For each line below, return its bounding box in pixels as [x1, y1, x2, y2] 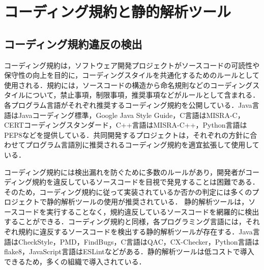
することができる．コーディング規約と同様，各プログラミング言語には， [4, 216, 246, 227]
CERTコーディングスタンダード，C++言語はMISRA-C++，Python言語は [4, 119, 247, 130]
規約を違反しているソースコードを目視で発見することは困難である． [32, 176, 259, 187]
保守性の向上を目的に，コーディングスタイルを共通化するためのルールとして [4, 70, 259, 80]
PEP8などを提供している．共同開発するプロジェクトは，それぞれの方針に [4, 129, 250, 140]
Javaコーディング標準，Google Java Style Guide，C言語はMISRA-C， [18, 109, 245, 120]
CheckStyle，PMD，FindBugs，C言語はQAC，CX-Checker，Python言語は [18, 236, 259, 247]
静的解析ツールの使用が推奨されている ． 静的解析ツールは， [46, 196, 249, 207]
